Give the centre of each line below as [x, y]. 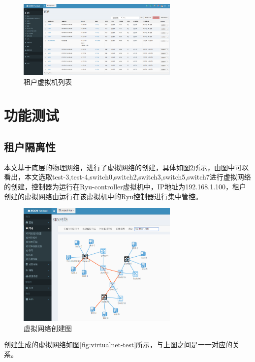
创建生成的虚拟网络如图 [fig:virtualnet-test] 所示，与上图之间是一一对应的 [118, 345]
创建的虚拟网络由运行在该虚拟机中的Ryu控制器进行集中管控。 [103, 196]
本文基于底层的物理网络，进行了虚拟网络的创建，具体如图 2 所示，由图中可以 [126, 167]
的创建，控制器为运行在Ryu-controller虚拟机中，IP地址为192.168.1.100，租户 [125, 186]
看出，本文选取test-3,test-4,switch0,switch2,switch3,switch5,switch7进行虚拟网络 [127, 177]
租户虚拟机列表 [48, 81]
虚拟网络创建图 [48, 328]
